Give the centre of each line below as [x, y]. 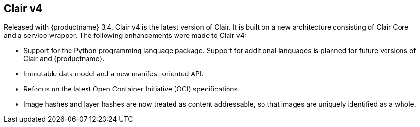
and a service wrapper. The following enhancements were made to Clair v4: [125, 36]
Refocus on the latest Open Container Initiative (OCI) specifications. [132, 89]
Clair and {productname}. [64, 59]
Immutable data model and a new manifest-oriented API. [114, 74]
